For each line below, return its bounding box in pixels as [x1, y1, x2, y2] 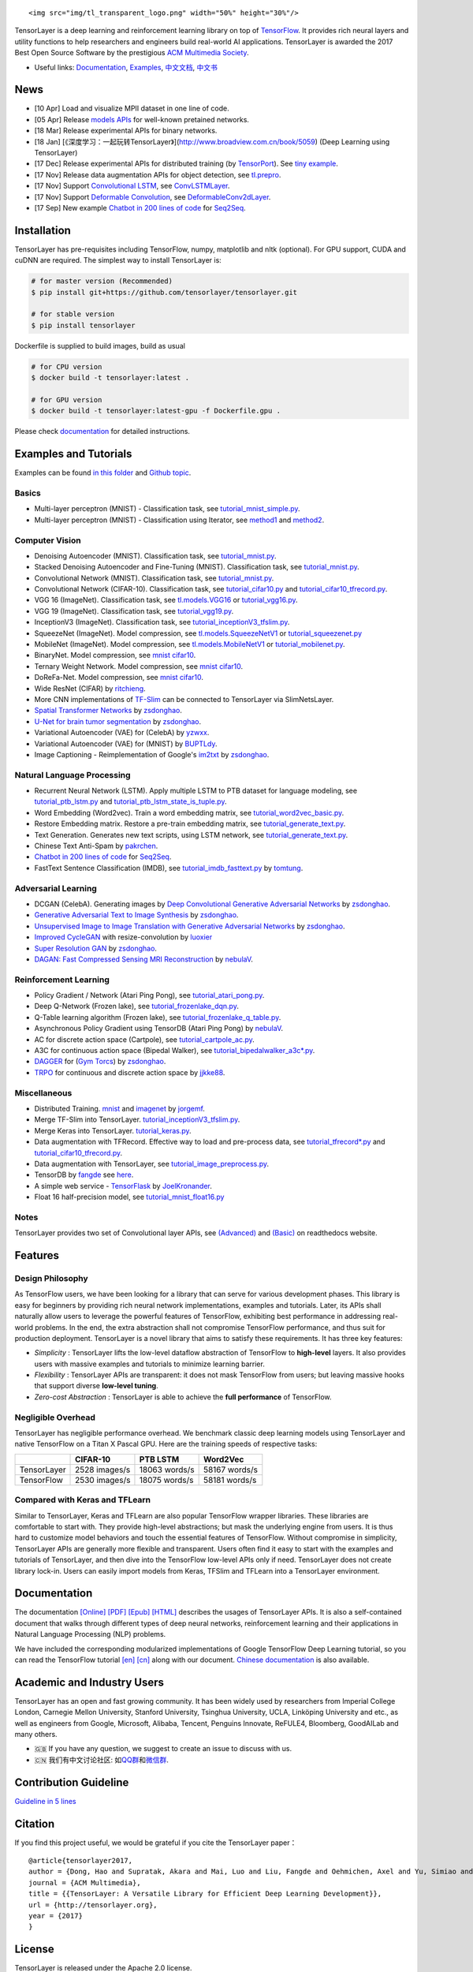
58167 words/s [203, 1464, 258, 1475]
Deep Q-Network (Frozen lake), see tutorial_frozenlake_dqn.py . [34, 1002, 240, 1011]
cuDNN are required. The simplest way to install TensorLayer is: [14, 256, 222, 265]
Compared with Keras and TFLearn [14, 1495, 151, 1506]
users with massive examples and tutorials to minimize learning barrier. [34, 1359, 266, 1369]
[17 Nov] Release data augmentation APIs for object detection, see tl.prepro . [34, 170, 281, 179]
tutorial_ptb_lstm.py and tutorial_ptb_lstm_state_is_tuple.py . [34, 797, 227, 806]
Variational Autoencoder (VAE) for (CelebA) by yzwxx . [34, 728, 210, 738]
